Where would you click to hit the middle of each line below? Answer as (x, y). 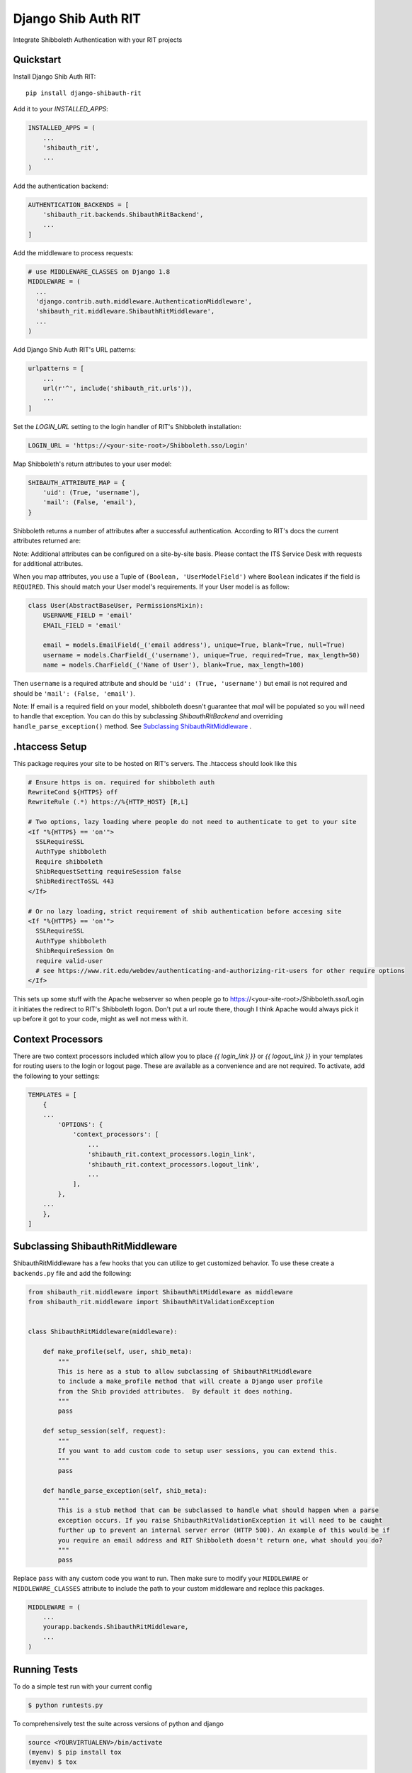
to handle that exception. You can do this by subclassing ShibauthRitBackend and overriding (148, 716)
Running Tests (45, 1669)
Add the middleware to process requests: (73, 252)
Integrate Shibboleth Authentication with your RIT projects (98, 40)
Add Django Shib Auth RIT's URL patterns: (74, 350)
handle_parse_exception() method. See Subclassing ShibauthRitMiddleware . (132, 726)
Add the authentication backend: (61, 186)
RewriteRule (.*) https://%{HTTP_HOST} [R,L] (108, 802)
